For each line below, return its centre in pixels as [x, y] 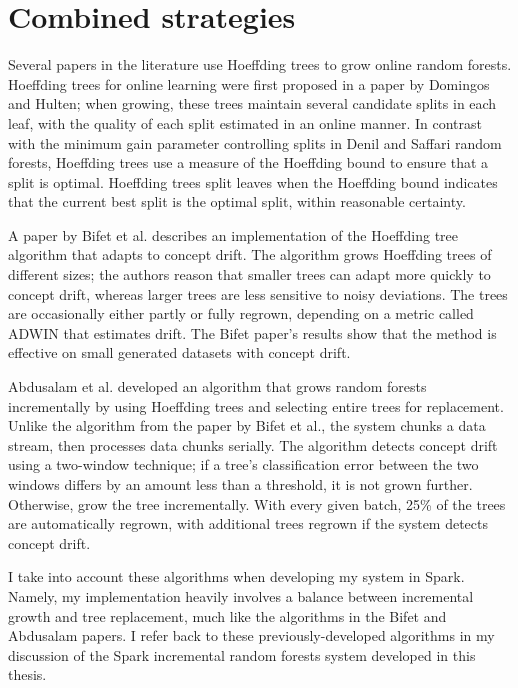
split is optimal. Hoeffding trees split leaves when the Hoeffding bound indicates [253, 181]
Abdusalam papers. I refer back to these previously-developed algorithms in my [251, 635]
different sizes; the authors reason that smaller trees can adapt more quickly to [249, 274]
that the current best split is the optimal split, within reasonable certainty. [237, 201]
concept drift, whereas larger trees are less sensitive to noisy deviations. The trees [258, 293]
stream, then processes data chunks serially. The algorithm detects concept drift [253, 444]
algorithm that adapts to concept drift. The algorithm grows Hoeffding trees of [250, 254]
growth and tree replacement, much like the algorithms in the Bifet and [227, 615]
